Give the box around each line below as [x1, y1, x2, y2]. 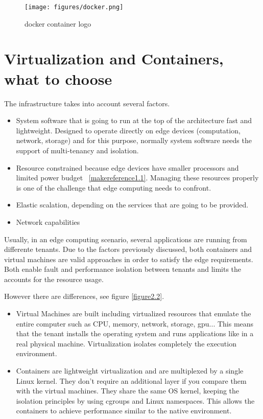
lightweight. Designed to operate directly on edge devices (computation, [16, 125, 241, 135]
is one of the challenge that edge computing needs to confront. [16, 182, 211, 193]
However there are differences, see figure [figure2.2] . [4, 291, 164, 301]
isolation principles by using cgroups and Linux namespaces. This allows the [16, 395, 255, 406]
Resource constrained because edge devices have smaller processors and [16, 162, 239, 173]
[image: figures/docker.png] [25, 4, 124, 11]
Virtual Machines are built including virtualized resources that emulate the [16, 308, 251, 319]
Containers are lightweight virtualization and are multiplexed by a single [16, 365, 244, 376]
